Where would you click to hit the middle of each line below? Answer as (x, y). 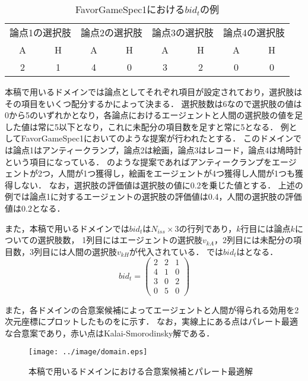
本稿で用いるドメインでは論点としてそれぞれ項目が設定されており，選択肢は (154, 92)
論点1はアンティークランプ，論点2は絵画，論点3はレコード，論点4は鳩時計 (158, 149)
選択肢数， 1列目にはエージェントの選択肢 (120, 240)
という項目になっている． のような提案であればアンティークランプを (139, 161)
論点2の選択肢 (112, 32)
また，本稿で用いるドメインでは (67, 228)
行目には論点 (266, 228)
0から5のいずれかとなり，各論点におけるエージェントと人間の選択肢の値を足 (154, 115)
